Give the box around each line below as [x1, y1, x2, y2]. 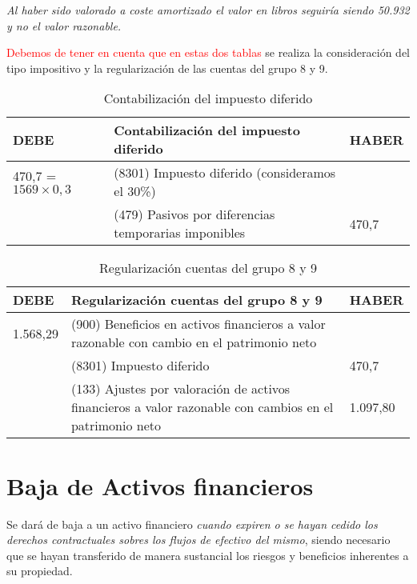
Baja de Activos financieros [6, 469, 314, 502]
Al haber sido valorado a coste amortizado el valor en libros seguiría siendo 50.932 [6, 2, 410, 18]
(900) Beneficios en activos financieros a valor [70, 314, 326, 334]
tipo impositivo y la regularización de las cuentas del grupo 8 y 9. [6, 59, 328, 76]
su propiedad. [6, 562, 73, 579]
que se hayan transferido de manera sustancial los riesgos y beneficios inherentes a [6, 546, 409, 563]
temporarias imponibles [114, 223, 246, 242]
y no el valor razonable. [6, 17, 122, 34]
